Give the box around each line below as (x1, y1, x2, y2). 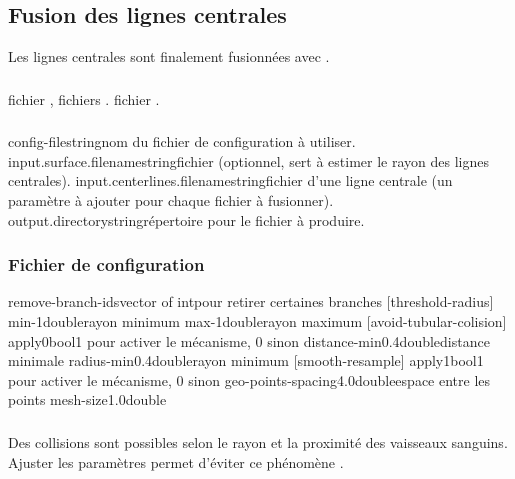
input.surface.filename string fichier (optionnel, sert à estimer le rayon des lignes (8, 150, 490, 171)
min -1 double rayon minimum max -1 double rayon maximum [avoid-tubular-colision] (8, 311, 507, 332)
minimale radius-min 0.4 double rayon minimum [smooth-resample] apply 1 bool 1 (8, 350, 484, 371)
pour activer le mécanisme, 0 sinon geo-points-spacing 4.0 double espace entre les (8, 369, 491, 390)
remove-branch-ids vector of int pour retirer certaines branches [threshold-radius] (8, 291, 494, 312)
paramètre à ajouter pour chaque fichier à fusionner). (8, 190, 334, 211)
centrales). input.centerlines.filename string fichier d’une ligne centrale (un (8, 170, 453, 191)
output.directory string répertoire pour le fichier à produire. (8, 209, 365, 230)
